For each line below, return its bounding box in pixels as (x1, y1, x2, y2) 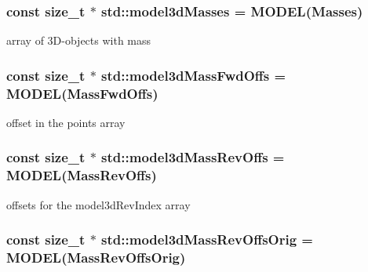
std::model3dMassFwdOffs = (101, 65, 286, 85)
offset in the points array (6, 114, 126, 130)
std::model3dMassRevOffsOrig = (101, 230, 313, 249)
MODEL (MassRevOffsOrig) (6, 248, 186, 267)
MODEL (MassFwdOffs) (6, 83, 158, 103)
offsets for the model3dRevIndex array (6, 196, 191, 212)
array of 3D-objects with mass (6, 32, 151, 49)
